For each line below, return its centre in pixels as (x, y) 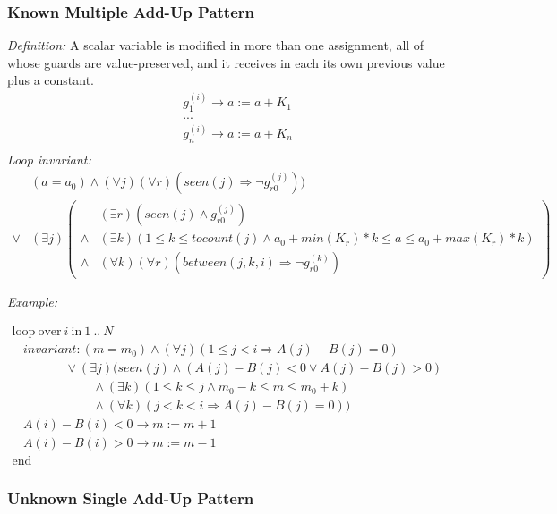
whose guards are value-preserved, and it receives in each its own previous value (226, 62)
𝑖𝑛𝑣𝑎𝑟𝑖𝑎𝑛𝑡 (50, 350)
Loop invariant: (49, 159)
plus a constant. (51, 80)
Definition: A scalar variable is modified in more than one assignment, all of (216, 45)
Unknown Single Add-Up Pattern (131, 498)
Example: (33, 302)
